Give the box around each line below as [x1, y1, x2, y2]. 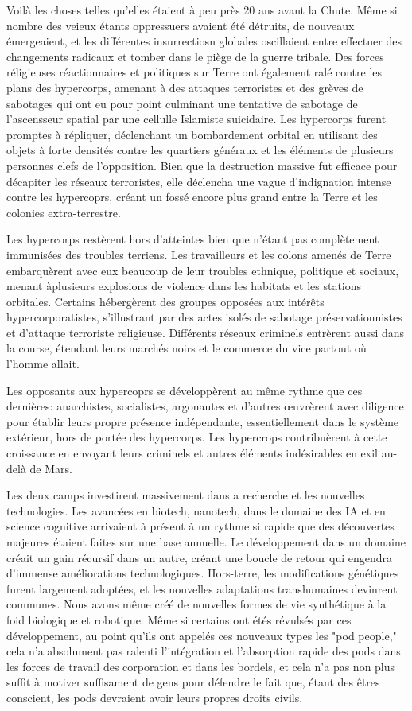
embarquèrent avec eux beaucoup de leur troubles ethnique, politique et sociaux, [6, 262, 399, 278]
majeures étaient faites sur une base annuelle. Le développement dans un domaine [6, 534, 406, 550]
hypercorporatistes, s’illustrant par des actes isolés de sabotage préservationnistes [6, 309, 402, 325]
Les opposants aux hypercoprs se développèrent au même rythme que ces [6, 382, 363, 398]
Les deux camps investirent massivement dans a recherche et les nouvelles [6, 487, 365, 503]
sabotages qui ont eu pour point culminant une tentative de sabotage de [6, 95, 358, 111]
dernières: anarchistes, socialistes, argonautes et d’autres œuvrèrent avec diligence [6, 398, 404, 414]
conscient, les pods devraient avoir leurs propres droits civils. [6, 689, 303, 705]
